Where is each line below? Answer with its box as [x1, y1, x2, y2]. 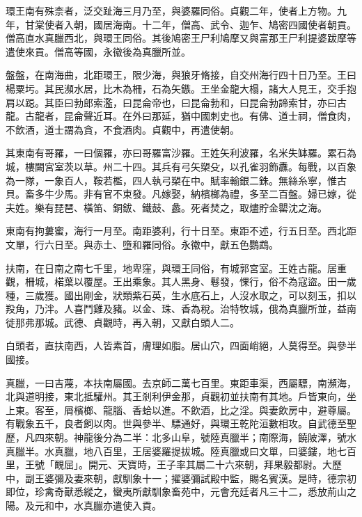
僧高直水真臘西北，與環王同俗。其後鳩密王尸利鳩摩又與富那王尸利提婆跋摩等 [6, 31, 356, 45]
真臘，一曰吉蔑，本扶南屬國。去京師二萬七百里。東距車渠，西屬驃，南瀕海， [6, 375, 356, 390]
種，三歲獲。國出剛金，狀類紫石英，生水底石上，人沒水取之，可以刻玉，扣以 [6, 287, 356, 302]
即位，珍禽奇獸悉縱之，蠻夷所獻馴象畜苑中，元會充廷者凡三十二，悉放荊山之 [6, 484, 356, 499]
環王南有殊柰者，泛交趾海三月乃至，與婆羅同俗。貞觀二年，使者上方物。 [6, 3, 337, 17]
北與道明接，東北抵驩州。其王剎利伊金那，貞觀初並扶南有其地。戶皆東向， [6, 389, 347, 404]
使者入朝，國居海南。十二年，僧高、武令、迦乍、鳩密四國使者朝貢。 [44, 17, 356, 31]
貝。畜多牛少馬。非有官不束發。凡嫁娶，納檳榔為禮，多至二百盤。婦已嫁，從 [6, 186, 356, 201]
